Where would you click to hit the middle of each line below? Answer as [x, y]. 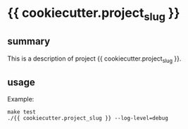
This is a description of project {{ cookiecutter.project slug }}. [94, 59]
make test [22, 112]
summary [29, 41]
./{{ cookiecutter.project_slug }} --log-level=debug [88, 118]
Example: [21, 99]
